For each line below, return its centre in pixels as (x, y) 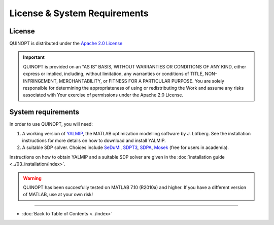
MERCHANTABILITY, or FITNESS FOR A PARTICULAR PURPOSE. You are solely (141, 81)
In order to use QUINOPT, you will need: (51, 124)
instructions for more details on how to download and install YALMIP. (94, 141)
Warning (32, 178)
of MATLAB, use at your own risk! (58, 195)
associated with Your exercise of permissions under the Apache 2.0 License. (103, 95)
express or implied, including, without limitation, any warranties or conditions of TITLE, (113, 74)
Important (34, 57)
